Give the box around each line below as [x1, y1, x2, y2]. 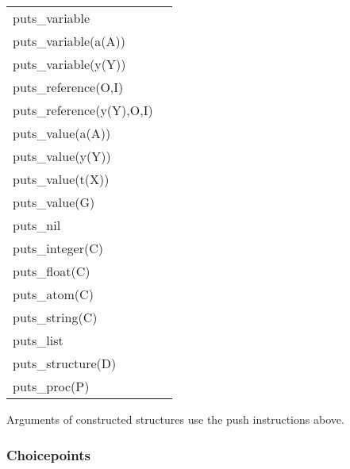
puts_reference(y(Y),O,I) [13, 101, 153, 119]
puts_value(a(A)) [13, 124, 111, 142]
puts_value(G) [13, 193, 95, 211]
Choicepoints [6, 444, 90, 464]
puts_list [13, 331, 63, 349]
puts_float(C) [13, 262, 90, 280]
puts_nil [13, 216, 61, 234]
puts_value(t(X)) [13, 170, 110, 188]
